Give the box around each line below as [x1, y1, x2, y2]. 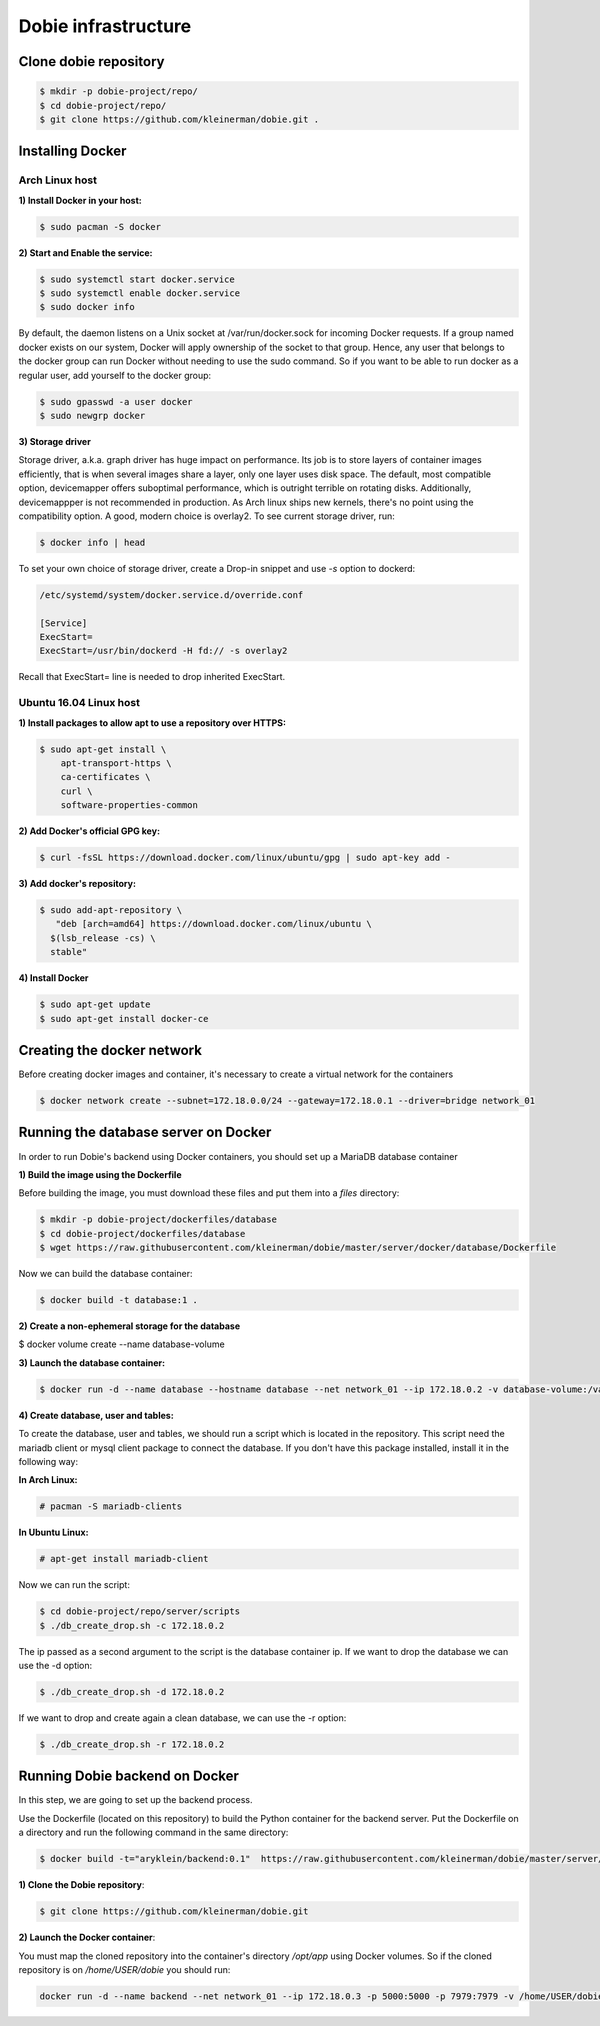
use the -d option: [18, 1660, 93, 1672]
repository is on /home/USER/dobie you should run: [18, 1963, 231, 1975]
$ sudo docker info [39, 301, 135, 313]
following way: [18, 1455, 79, 1467]
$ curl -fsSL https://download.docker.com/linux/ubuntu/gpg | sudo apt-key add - [39, 852, 452, 864]
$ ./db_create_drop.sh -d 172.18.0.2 [39, 1686, 225, 1698]
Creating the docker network [18, 1041, 202, 1059]
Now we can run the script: [18, 1579, 130, 1591]
